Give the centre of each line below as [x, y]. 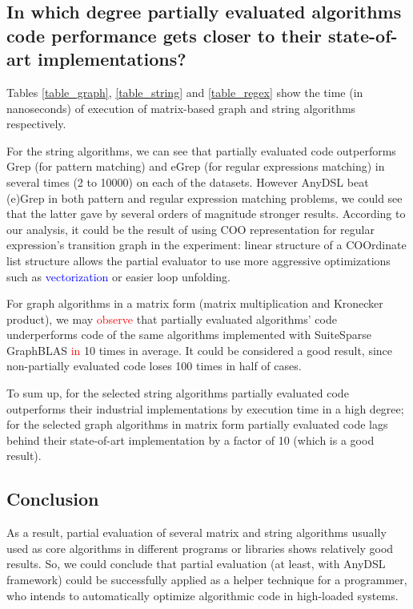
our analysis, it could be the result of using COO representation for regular [190, 229]
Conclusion [53, 499]
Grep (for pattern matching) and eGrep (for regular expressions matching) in [196, 166]
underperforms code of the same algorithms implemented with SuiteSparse [189, 335]
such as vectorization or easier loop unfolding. [118, 276]
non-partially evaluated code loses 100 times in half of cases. [154, 366]
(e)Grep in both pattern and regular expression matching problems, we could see [204, 198]
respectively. [36, 124]
